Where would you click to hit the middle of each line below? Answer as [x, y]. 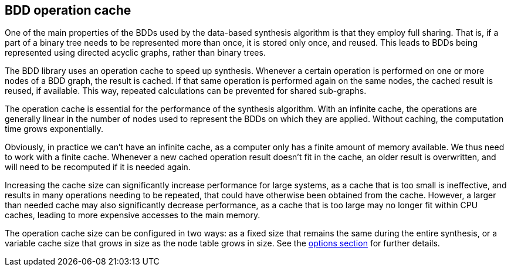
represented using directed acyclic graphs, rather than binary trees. [135, 53]
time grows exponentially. [54, 129]
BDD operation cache [68, 10]
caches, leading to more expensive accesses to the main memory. [133, 215]
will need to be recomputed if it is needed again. [98, 167]
